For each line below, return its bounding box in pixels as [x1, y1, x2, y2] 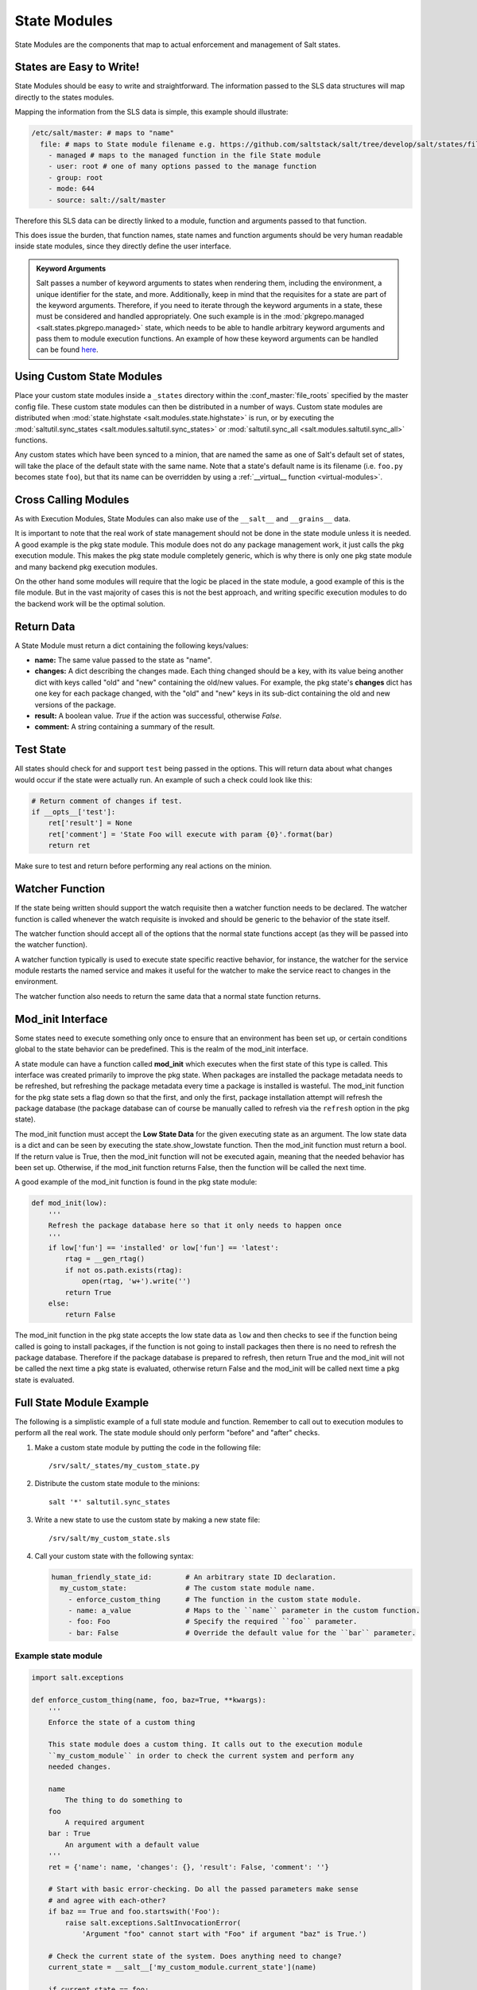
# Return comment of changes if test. [31, 796, 183, 806]
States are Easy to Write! [14, 60, 140, 74]
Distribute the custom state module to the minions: [34, 1479, 200, 1489]
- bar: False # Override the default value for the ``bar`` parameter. [68, 1628, 417, 1637]
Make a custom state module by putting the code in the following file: [34, 1442, 262, 1452]
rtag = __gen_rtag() [64, 1254, 145, 1263]
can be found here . [36, 345, 99, 354]
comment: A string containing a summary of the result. [34, 722, 215, 732]
